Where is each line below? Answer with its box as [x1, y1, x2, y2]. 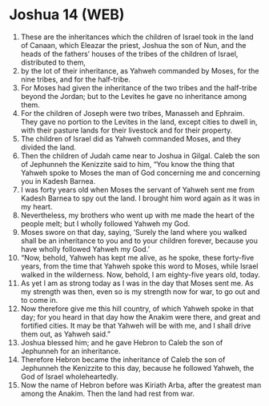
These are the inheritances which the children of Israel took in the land [20, 32, 255, 42]
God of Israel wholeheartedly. [20, 372, 118, 381]
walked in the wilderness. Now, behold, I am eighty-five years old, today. [20, 269, 261, 279]
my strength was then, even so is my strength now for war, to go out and [20, 286, 260, 297]
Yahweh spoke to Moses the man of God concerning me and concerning [20, 168, 261, 177]
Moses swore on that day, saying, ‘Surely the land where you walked [20, 227, 247, 237]
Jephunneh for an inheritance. [20, 346, 121, 356]
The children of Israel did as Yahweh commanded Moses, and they [20, 133, 241, 143]
